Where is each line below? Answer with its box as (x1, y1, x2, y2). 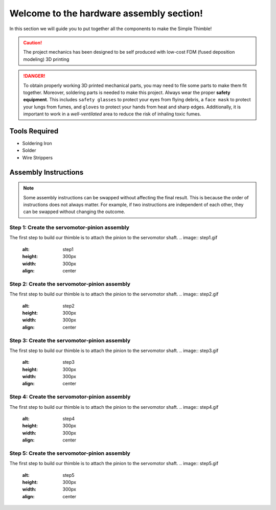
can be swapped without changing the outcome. (23, 208, 125, 215)
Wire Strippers (22, 154, 53, 160)
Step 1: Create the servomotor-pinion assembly (9, 224, 130, 231)
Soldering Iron (22, 140, 52, 146)
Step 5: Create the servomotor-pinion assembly (9, 450, 130, 457)
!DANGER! (23, 73, 45, 79)
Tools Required (9, 127, 59, 135)
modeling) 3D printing (23, 56, 70, 62)
